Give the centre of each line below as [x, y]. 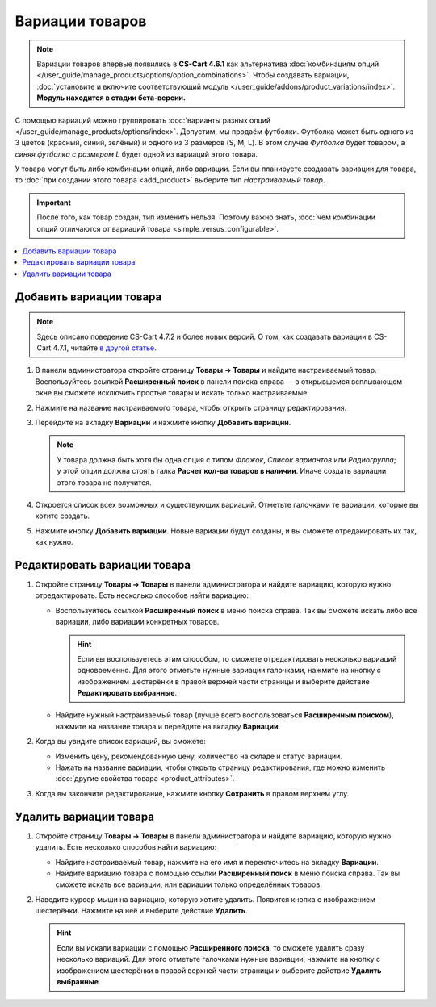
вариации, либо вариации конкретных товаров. [137, 622]
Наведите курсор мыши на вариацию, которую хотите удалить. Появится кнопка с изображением [205, 899]
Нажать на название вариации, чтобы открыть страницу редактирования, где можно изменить [220, 767]
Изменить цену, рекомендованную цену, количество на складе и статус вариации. [199, 756]
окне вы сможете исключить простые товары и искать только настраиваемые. [172, 393]
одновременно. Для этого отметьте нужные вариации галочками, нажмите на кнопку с [229, 671]
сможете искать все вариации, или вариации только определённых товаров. [189, 884]
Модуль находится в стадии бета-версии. [111, 98]
